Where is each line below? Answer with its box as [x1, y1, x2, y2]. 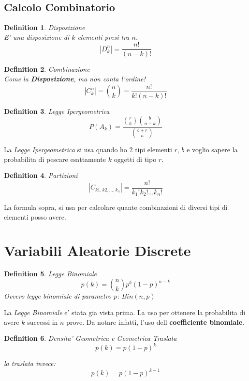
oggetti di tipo [114, 154, 157, 164]
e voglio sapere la [187, 144, 238, 155]
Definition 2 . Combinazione [4, 64, 90, 74]
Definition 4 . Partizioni [4, 170, 78, 180]
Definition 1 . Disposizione [4, 22, 85, 32]
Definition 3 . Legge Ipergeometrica [4, 106, 110, 116]
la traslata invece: [4, 358, 56, 368]
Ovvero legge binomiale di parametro [4, 291, 112, 301]
